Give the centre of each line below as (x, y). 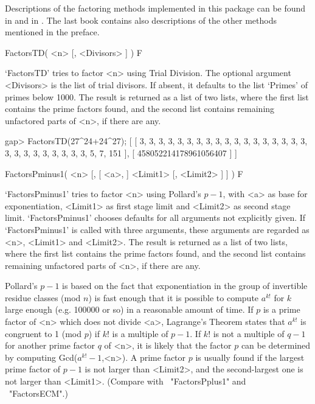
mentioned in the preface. (52, 32)
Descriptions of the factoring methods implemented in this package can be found (155, 8)
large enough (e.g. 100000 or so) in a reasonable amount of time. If (129, 309)
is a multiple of (140, 333)
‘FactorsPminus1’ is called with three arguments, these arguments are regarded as (157, 229)
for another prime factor (50, 345)
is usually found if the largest (250, 357)
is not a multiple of (249, 333)
